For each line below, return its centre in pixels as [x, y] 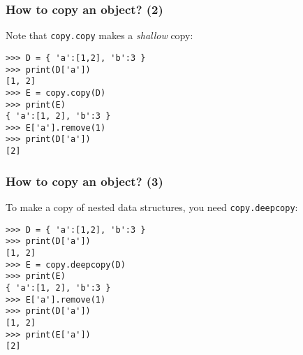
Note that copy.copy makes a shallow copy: [99, 35]
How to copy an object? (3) [84, 181]
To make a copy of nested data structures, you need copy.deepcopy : [152, 207]
